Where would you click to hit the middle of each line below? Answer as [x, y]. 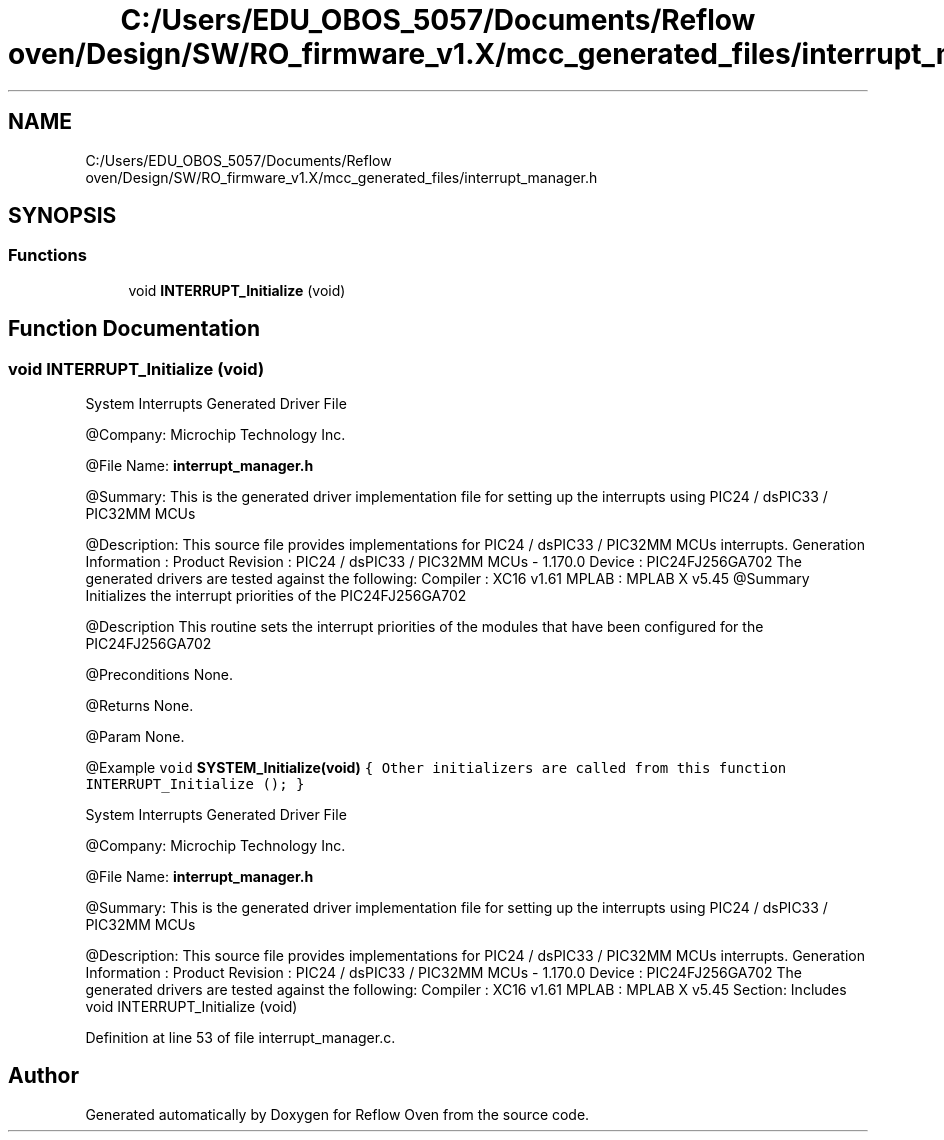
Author [43, 1076]
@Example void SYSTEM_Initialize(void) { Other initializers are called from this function [436, 768]
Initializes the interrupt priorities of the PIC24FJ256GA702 [276, 596]
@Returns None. [139, 706]
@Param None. [135, 737]
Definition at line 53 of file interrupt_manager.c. [240, 1038]
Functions [47, 255]
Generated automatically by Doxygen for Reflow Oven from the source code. [337, 1114]
